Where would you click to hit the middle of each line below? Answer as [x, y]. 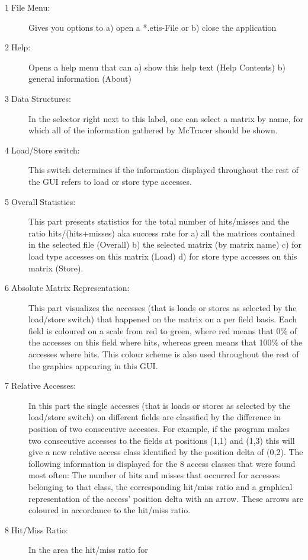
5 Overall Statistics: [40, 201]
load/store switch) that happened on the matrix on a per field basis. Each [163, 319]
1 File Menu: [28, 7]
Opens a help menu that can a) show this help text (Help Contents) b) [157, 67]
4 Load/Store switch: [42, 150]
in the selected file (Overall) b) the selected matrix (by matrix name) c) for [165, 244]
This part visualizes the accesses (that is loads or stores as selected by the [163, 307]
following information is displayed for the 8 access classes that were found [162, 463]
